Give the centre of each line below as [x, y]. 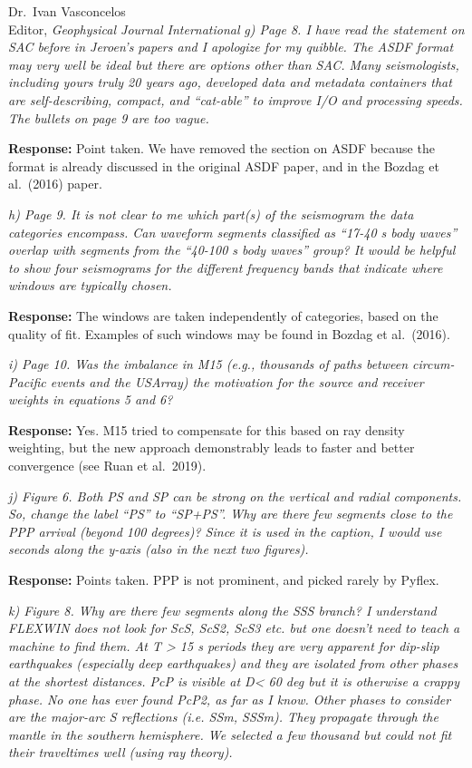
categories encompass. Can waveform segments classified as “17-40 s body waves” [233, 232]
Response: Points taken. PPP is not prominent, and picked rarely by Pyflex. [224, 580]
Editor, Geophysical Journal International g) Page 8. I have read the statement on [236, 29]
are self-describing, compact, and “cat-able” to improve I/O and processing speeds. [236, 99]
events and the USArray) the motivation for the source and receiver [237, 381]
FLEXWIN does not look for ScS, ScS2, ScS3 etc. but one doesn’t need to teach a [234, 628]
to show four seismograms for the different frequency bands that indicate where [226, 267]
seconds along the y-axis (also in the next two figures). [159, 549]
